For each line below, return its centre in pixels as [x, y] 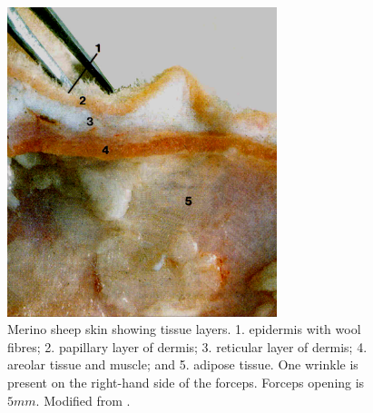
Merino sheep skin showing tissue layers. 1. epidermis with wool [184, 329]
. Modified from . [83, 400]
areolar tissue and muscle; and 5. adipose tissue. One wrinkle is [183, 364]
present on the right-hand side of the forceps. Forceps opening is [186, 383]
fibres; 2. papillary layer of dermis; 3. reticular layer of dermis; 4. [187, 346]
